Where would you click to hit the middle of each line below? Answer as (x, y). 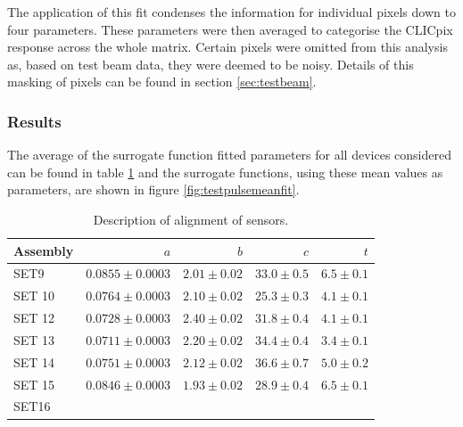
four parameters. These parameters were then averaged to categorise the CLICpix (230, 29)
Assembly (44, 250)
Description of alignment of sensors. (191, 219)
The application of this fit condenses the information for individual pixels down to (231, 12)
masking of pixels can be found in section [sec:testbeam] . (162, 82)
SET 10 (34, 296)
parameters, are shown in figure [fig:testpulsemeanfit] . (153, 189)
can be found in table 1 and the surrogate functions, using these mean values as (225, 172)
